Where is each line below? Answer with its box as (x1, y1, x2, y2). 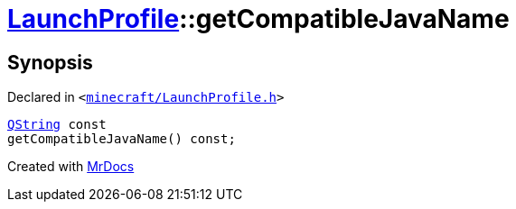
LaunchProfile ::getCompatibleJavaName (7, 4, 510, 34)
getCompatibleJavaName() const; (7, 132, 236, 147)
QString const (7, 117, 107, 132)
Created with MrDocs (7, 159, 135, 175)
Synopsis (7, 50, 93, 74)
